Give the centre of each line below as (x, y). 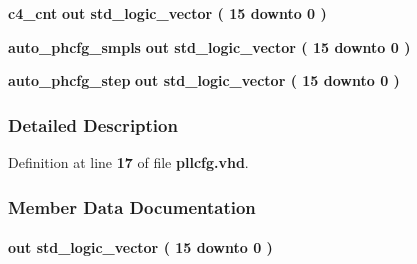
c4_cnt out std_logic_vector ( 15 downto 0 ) (167, 13)
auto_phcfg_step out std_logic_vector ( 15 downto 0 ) (204, 80)
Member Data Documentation (132, 206)
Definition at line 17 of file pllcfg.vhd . (128, 162)
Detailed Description (93, 124)
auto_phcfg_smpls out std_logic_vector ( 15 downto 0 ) (209, 46)
